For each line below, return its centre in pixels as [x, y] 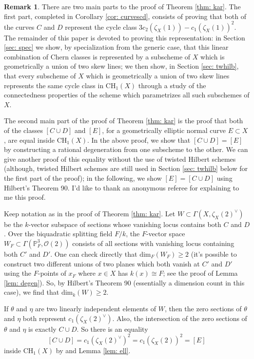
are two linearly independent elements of [96, 308]
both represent [44, 318]
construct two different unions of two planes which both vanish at [102, 263]
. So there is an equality [112, 329]
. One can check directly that [94, 254]
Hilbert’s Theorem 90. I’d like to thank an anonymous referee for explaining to [122, 187]
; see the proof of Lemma [200, 273]
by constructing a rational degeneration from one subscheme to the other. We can [126, 149]
